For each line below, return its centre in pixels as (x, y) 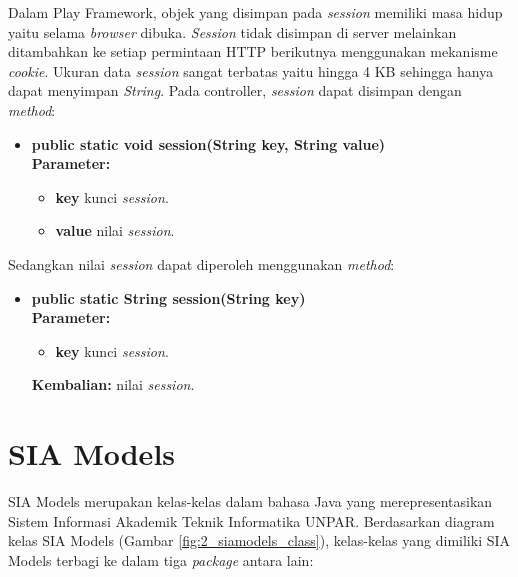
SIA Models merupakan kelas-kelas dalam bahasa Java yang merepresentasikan (250, 501)
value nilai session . (115, 230)
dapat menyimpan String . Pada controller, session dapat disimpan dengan (235, 90)
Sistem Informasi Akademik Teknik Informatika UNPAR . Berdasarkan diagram (251, 520)
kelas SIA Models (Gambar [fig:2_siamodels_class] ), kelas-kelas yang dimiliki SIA (259, 540)
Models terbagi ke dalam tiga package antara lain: (161, 559)
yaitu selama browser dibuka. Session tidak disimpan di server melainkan (232, 31)
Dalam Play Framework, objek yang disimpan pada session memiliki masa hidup (255, 12)
